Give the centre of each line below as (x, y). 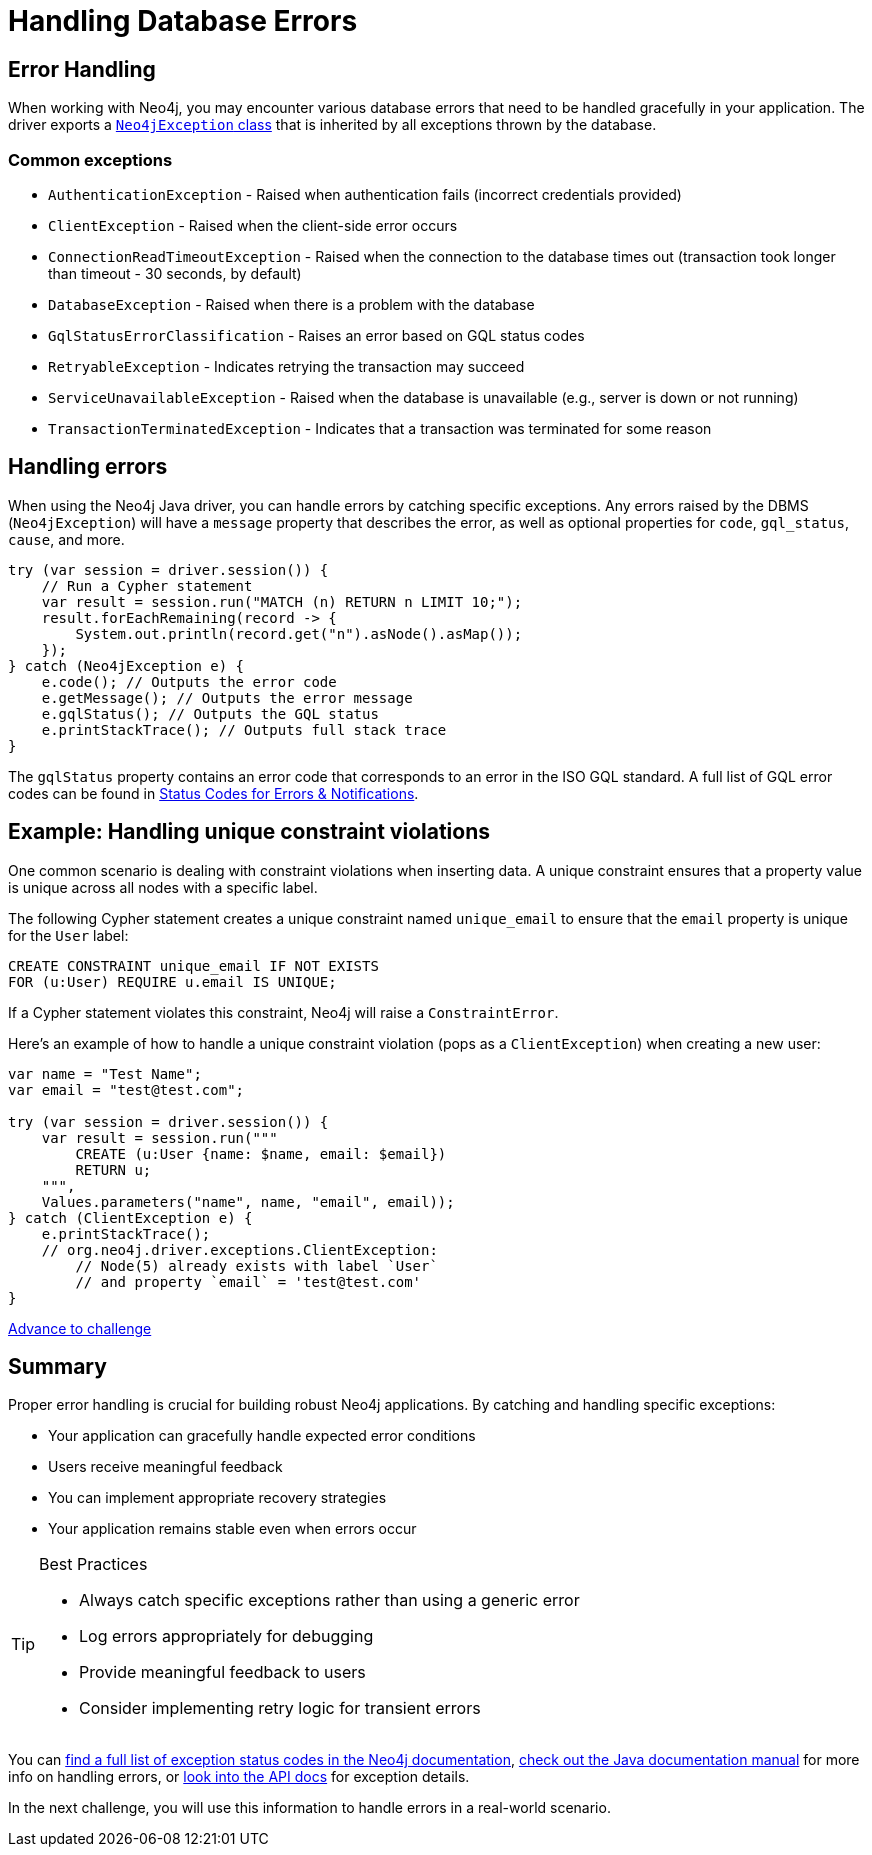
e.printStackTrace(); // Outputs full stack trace (244, 729)
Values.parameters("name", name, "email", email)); (248, 1201)
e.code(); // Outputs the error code (189, 681)
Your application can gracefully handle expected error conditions (262, 1436)
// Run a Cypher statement (147, 585)
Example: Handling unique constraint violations (249, 832)
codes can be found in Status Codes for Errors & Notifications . (213, 793)
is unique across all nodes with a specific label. (163, 887)
